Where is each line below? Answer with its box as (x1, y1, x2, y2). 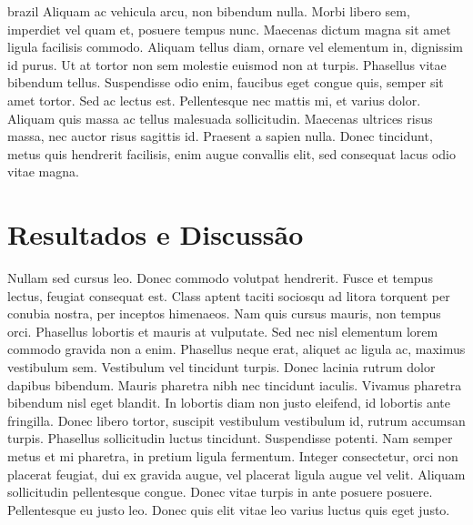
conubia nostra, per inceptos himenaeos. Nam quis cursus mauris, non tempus (7, 304, 441, 323)
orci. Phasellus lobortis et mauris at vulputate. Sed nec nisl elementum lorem (7, 321, 438, 340)
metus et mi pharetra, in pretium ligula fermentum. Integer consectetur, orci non (7, 447, 458, 465)
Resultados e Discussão (7, 216, 304, 253)
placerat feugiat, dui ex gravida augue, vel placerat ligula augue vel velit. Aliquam (7, 464, 466, 483)
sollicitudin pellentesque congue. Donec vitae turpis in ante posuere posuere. (7, 482, 433, 501)
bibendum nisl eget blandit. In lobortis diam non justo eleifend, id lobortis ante (7, 393, 450, 412)
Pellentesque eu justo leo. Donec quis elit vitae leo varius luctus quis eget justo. (7, 500, 450, 519)
